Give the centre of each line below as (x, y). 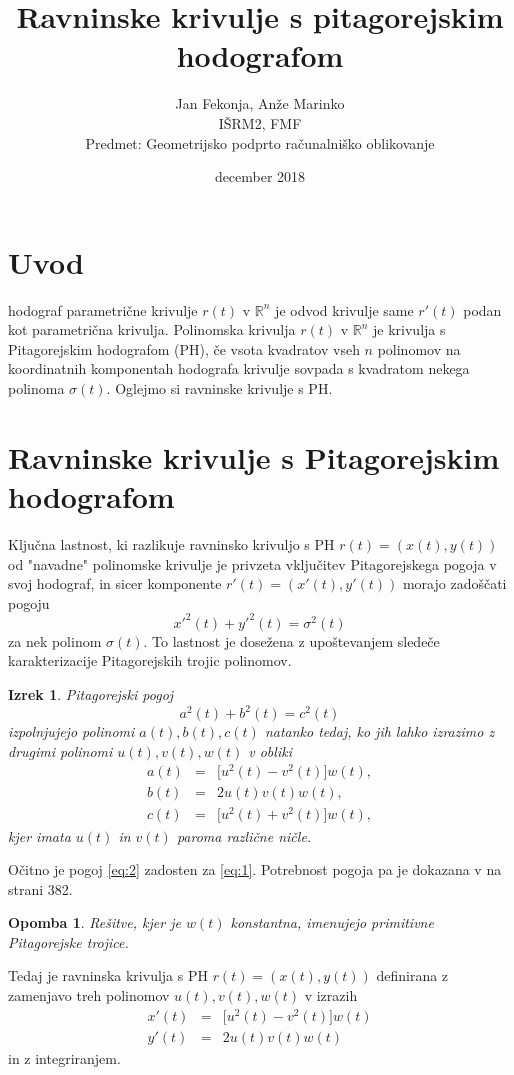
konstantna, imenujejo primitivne (332, 922)
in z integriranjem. (64, 1057)
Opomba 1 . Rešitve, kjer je (94, 922)
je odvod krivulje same (344, 309)
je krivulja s (409, 329)
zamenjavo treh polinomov (89, 995)
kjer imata (39, 835)
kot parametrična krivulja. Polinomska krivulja (152, 329)
